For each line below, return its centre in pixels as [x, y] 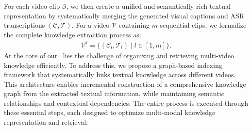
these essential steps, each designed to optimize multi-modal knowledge [110, 112]
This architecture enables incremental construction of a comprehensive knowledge [125, 84]
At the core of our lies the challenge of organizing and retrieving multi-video [119, 55]
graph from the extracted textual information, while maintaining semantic [114, 93]
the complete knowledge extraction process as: [73, 34]
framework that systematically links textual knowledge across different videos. [120, 74]
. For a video [91, 25]
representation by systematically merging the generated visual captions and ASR [124, 15]
